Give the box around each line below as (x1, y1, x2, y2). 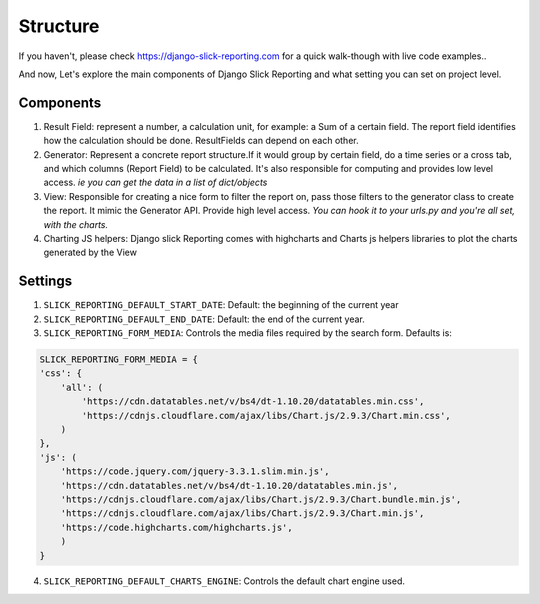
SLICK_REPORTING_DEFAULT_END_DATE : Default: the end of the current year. (43, 313, 365, 325)
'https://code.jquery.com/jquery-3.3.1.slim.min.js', (60, 466, 330, 477)
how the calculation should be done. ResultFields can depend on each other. (43, 135, 359, 147)
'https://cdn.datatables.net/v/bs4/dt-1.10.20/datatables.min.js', (60, 480, 399, 491)
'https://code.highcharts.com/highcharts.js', (60, 521, 294, 533)
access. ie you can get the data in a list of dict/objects (43, 176, 268, 189)
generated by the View (43, 246, 137, 259)
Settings (18, 273, 73, 290)
